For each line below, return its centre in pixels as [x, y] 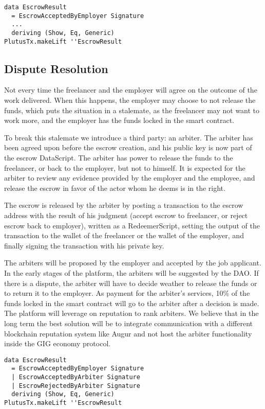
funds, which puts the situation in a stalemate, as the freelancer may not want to [132, 110]
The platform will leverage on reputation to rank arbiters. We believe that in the [131, 313]
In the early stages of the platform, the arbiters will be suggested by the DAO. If [131, 272]
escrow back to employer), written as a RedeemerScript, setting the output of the [132, 225]
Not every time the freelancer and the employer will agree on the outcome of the [131, 90]
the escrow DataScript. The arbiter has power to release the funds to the [119, 158]
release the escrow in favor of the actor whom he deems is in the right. [115, 188]
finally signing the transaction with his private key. [84, 245]
